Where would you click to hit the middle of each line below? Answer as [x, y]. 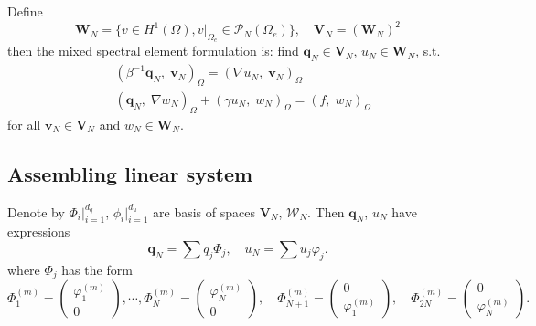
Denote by [36, 211]
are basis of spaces [204, 211]
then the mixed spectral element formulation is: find [153, 51]
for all [24, 124]
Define [25, 11]
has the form [97, 269]
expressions [39, 231]
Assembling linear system [130, 173]
